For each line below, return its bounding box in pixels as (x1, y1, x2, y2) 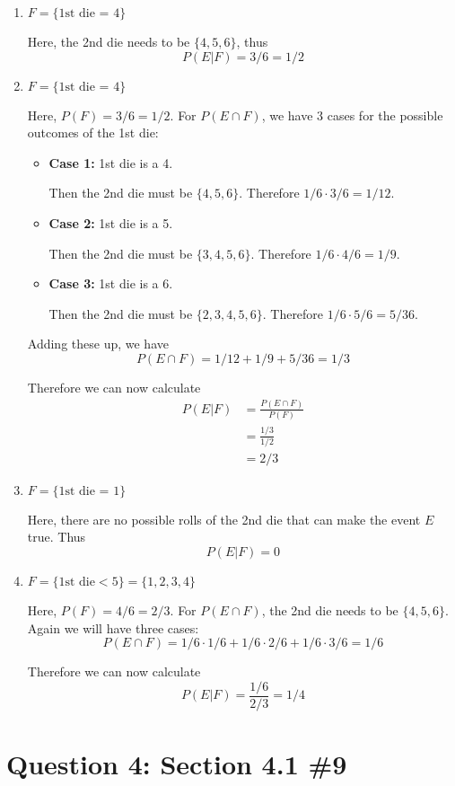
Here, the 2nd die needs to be (27, 32, 190, 50)
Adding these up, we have (27, 334, 169, 353)
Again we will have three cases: (27, 618, 199, 637)
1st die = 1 (58, 484, 120, 498)
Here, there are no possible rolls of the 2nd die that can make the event (27, 509, 421, 528)
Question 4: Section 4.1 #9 (6, 746, 347, 782)
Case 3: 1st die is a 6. (48, 274, 173, 293)
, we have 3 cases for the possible (261, 105, 443, 124)
